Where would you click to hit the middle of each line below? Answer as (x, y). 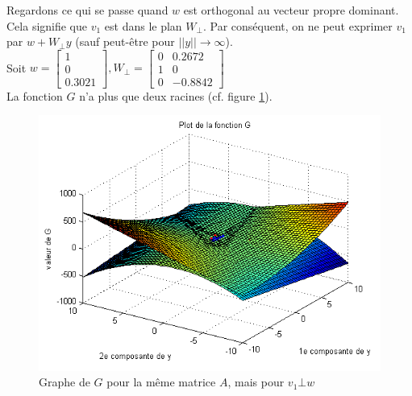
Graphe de (65, 382)
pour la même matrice (161, 382)
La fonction (35, 95)
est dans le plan (143, 25)
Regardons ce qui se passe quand (87, 10)
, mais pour (256, 382)
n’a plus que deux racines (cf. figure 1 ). (176, 95)
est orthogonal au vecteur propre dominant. (291, 10)
